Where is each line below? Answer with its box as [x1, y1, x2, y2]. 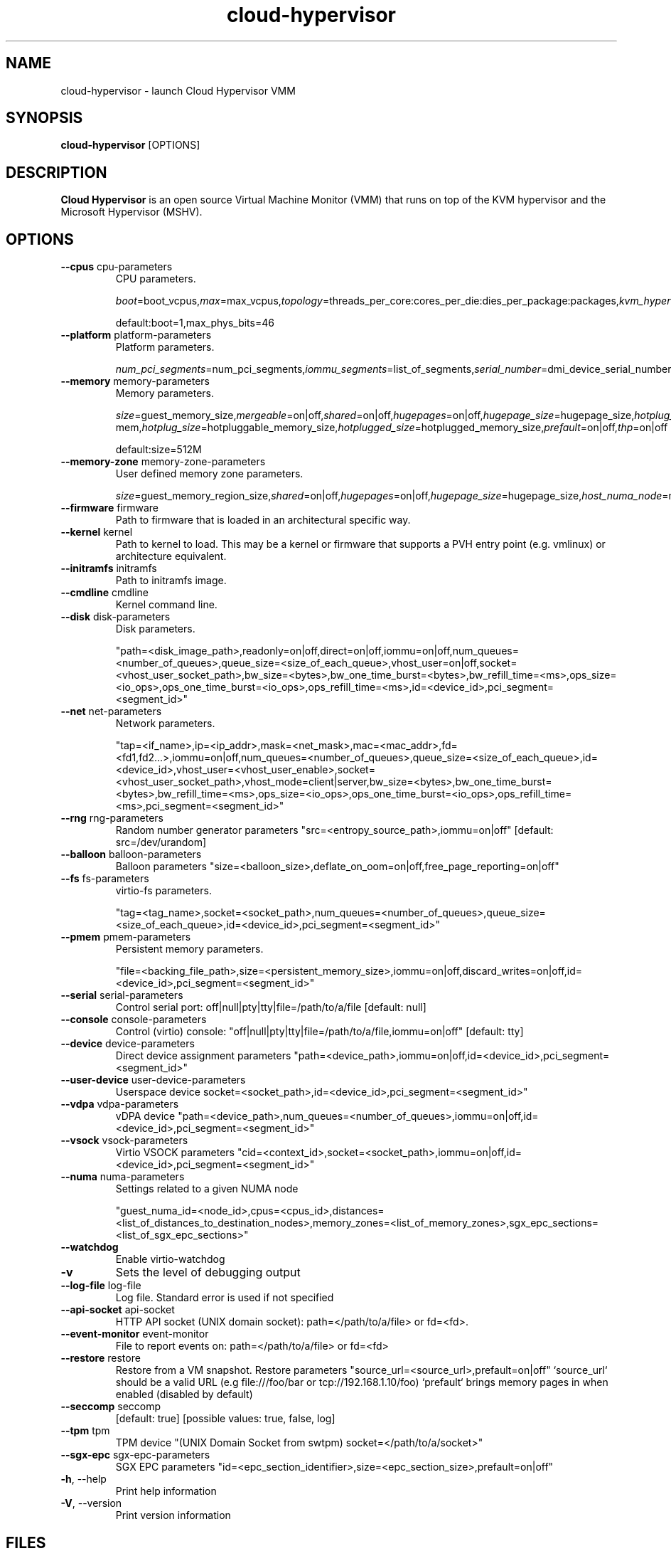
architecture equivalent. [115, 550, 227, 563]
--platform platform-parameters [60, 329, 212, 342]
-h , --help [60, 1473, 107, 1486]
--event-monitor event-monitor [60, 1328, 209, 1340]
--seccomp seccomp [60, 1400, 161, 1413]
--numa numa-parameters [60, 1170, 185, 1183]
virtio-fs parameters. [115, 884, 212, 897]
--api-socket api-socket [60, 1303, 175, 1316]
